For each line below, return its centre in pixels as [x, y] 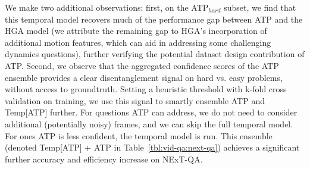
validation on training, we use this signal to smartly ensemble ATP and [135, 100]
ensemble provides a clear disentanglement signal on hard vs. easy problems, [144, 77]
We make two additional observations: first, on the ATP [107, 7]
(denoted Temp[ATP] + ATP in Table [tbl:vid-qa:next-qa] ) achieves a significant [152, 147]
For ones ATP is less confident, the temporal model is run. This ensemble [139, 135]
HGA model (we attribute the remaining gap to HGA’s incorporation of [136, 31]
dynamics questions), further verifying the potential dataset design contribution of [155, 54]
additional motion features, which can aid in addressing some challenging [138, 42]
